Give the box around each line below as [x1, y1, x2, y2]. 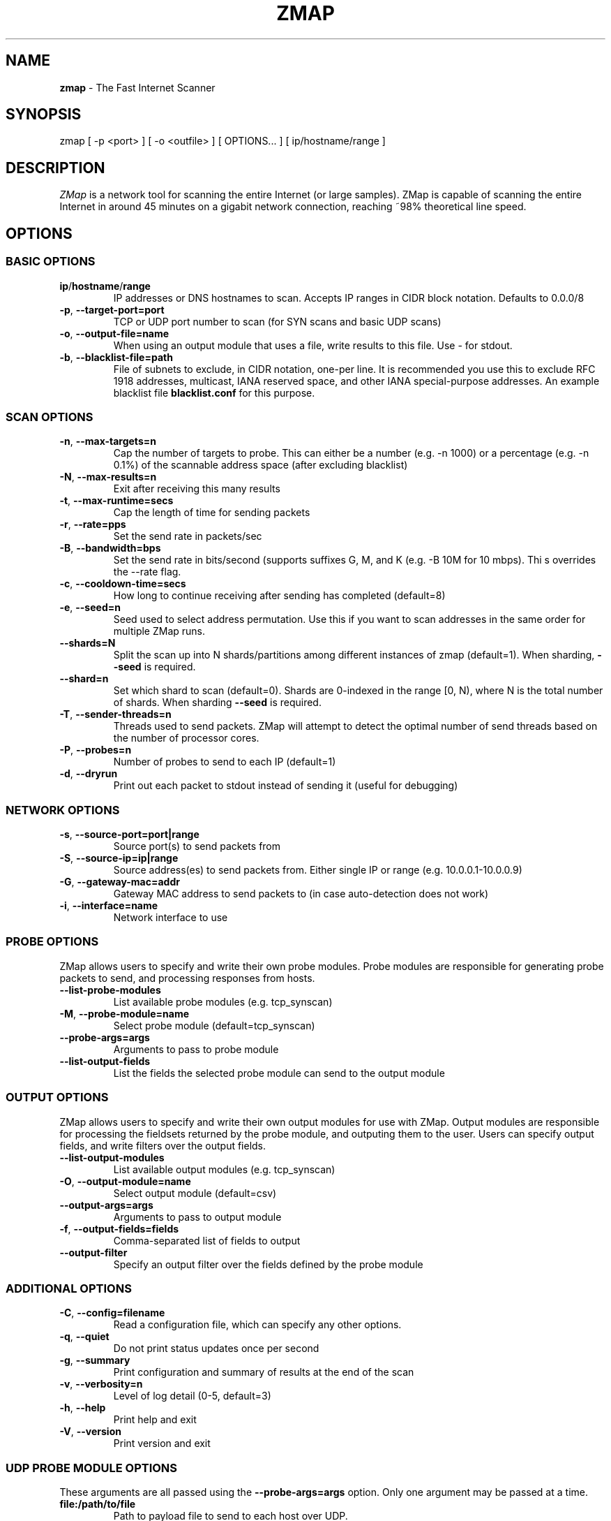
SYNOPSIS [6, 105, 82, 124]
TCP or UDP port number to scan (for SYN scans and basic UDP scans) [113, 315, 442, 328]
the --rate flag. [113, 566, 181, 578]
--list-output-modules [59, 1151, 165, 1163]
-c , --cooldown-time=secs [59, 578, 186, 590]
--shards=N [59, 637, 116, 649]
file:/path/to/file [59, 1498, 136, 1510]
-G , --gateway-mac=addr [59, 876, 180, 888]
